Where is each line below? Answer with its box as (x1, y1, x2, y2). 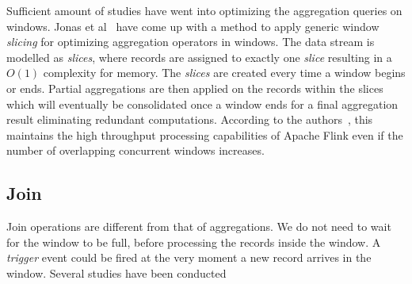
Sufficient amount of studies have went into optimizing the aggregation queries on (6, 2, 402, 18)
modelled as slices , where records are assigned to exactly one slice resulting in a (6, 48, 392, 65)
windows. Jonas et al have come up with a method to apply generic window (6, 17, 380, 34)
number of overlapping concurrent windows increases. (6, 142, 265, 159)
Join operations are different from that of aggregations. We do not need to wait (6, 218, 391, 235)
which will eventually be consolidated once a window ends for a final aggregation (6, 95, 399, 112)
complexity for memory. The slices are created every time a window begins (43, 64, 406, 81)
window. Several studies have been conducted (6, 264, 227, 281)
